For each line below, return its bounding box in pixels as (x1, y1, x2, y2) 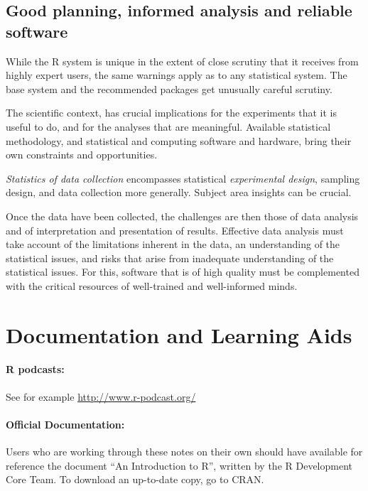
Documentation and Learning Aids (6, 320, 352, 349)
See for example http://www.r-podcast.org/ (6, 389, 196, 404)
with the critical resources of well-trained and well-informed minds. (6, 278, 298, 293)
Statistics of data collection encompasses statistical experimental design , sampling (6, 171, 360, 185)
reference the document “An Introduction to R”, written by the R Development (6, 458, 352, 473)
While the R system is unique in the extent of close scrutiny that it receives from (6, 53, 359, 68)
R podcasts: (6, 362, 65, 377)
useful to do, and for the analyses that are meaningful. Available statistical (6, 119, 331, 134)
